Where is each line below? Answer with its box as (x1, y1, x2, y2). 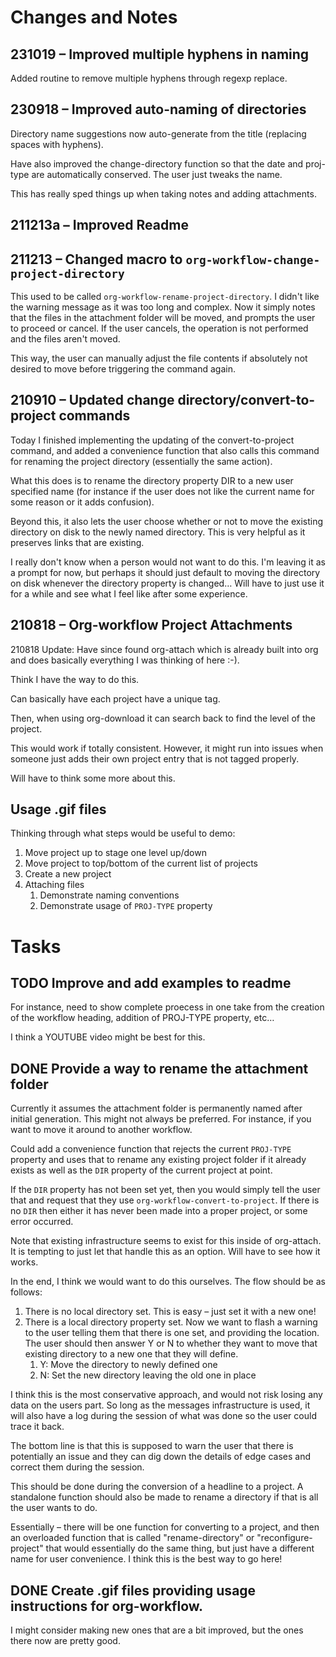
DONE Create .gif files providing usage (10, 1582, 257, 1599)
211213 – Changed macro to (10, 251, 183, 268)
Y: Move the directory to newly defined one (39, 1359, 218, 1371)
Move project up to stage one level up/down (24, 847, 207, 859)
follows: (10, 1286, 43, 1298)
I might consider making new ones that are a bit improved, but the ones (10, 1624, 304, 1636)
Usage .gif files (10, 801, 107, 818)
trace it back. (10, 1421, 65, 1433)
